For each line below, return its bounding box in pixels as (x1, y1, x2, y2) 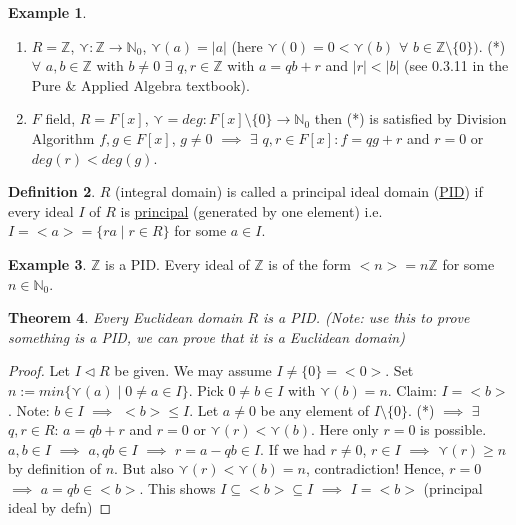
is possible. (420, 419, 487, 440)
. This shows (139, 477, 216, 498)
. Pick (188, 379, 224, 400)
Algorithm (31, 127, 95, 148)
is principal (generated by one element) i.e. (120, 200, 383, 221)
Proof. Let (8, 360, 70, 381)
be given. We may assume (114, 360, 272, 381)
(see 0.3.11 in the (403, 55, 509, 76)
